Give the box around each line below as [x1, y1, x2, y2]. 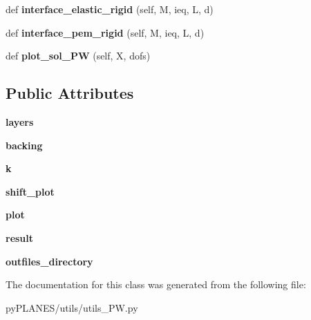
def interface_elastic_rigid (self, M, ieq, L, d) [6, 2, 214, 16]
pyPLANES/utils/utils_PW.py [6, 300, 138, 314]
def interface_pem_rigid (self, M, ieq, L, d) [6, 25, 205, 39]
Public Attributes [6, 82, 134, 104]
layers [6, 114, 34, 129]
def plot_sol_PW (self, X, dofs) [6, 48, 151, 63]
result [6, 230, 34, 245]
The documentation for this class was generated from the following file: [6, 277, 306, 292]
